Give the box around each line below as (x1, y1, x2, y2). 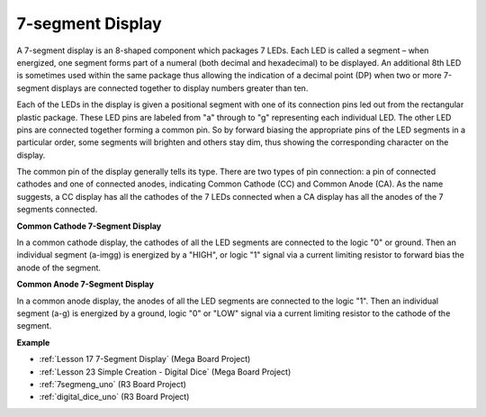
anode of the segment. (16, 262, 102, 273)
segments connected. (16, 204, 98, 215)
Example (16, 337, 50, 348)
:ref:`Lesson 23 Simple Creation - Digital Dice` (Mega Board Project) (39, 366, 292, 377)
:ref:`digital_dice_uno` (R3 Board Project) (39, 392, 190, 403)
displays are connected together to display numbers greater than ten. (50, 82, 309, 94)
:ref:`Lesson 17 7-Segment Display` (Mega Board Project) (39, 354, 251, 365)
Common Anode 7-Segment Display (16, 279, 155, 290)
